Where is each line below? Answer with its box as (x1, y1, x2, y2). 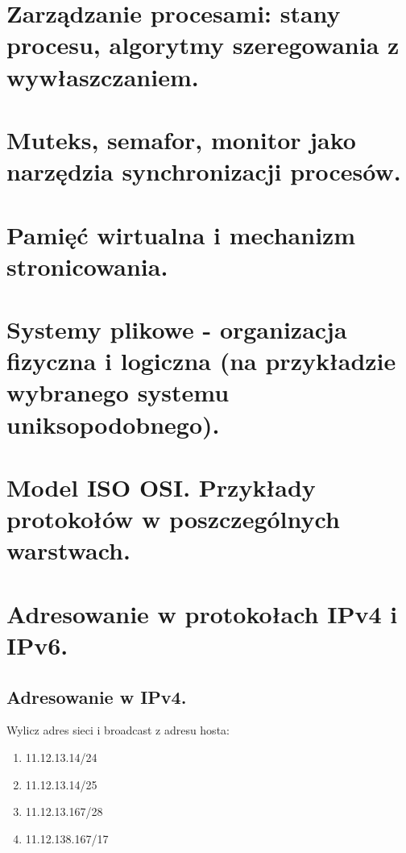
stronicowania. (6, 249, 168, 282)
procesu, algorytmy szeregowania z (6, 28, 400, 61)
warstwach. (6, 534, 130, 567)
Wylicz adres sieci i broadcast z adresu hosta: (6, 722, 230, 739)
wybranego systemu (6, 376, 230, 409)
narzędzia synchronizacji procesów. (6, 155, 401, 188)
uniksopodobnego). (6, 407, 220, 440)
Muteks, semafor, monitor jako (6, 123, 356, 156)
